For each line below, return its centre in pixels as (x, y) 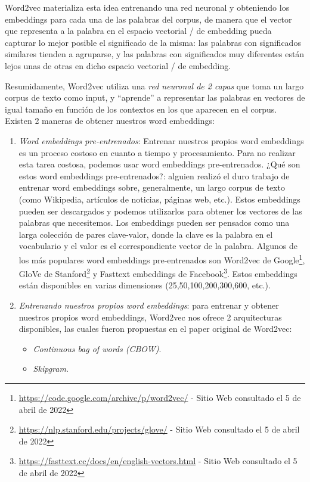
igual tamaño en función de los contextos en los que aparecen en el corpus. (141, 109)
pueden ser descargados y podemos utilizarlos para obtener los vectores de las (160, 211)
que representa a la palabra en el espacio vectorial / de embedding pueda (138, 31)
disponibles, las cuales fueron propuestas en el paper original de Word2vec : (155, 329)
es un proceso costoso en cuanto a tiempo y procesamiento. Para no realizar (157, 152)
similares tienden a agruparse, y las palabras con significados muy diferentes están (155, 54)
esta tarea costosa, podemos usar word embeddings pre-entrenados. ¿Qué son (159, 164)
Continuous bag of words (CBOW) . (97, 348)
